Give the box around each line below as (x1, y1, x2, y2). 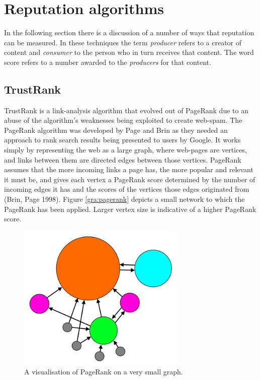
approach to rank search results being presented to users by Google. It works (4, 134, 241, 145)
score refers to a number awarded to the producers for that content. (4, 56, 211, 67)
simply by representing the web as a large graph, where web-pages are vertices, (4, 144, 247, 155)
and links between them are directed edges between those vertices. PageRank (4, 154, 241, 165)
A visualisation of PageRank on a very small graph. (24, 366, 183, 376)
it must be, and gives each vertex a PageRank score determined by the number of (4, 174, 255, 184)
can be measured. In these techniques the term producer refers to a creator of (4, 37, 242, 47)
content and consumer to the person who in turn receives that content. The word (4, 47, 254, 57)
